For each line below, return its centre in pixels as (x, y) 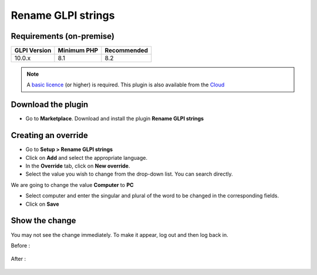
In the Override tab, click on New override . (78, 166)
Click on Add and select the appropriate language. (87, 157)
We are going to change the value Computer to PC (72, 185)
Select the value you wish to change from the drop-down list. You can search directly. (129, 174)
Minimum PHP (78, 51)
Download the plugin (50, 105)
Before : (21, 245)
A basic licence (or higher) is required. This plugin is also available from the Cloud (126, 85)
